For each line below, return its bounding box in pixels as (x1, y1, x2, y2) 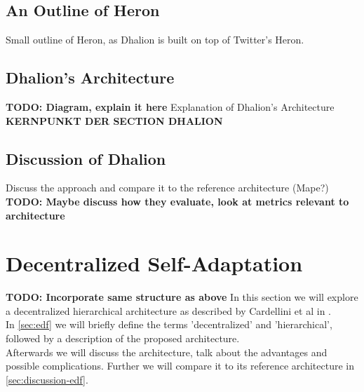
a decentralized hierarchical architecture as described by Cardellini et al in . (6, 303, 331, 318)
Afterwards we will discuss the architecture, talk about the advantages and (6, 344, 328, 359)
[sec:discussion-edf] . (6, 372, 88, 386)
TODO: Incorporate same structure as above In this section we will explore (6, 290, 358, 304)
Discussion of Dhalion (6, 147, 166, 169)
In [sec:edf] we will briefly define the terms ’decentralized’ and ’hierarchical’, (6, 317, 332, 332)
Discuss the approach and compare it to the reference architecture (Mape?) (6, 180, 329, 195)
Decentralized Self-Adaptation (6, 249, 303, 278)
